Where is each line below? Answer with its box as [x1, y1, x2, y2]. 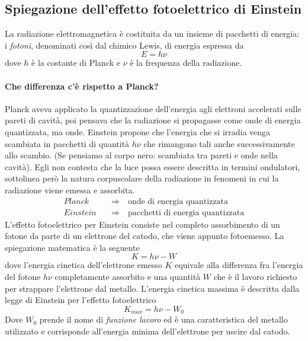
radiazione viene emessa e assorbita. [5, 183, 135, 196]
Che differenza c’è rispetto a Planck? [5, 79, 159, 92]
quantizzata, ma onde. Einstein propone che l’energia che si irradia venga [5, 125, 271, 138]
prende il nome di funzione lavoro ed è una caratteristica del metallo [39, 313, 288, 326]
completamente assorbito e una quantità [54, 270, 201, 282]
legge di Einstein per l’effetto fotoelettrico [5, 294, 156, 306]
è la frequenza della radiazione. [130, 56, 242, 69]
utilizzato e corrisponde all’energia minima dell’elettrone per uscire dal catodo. [5, 324, 290, 337]
